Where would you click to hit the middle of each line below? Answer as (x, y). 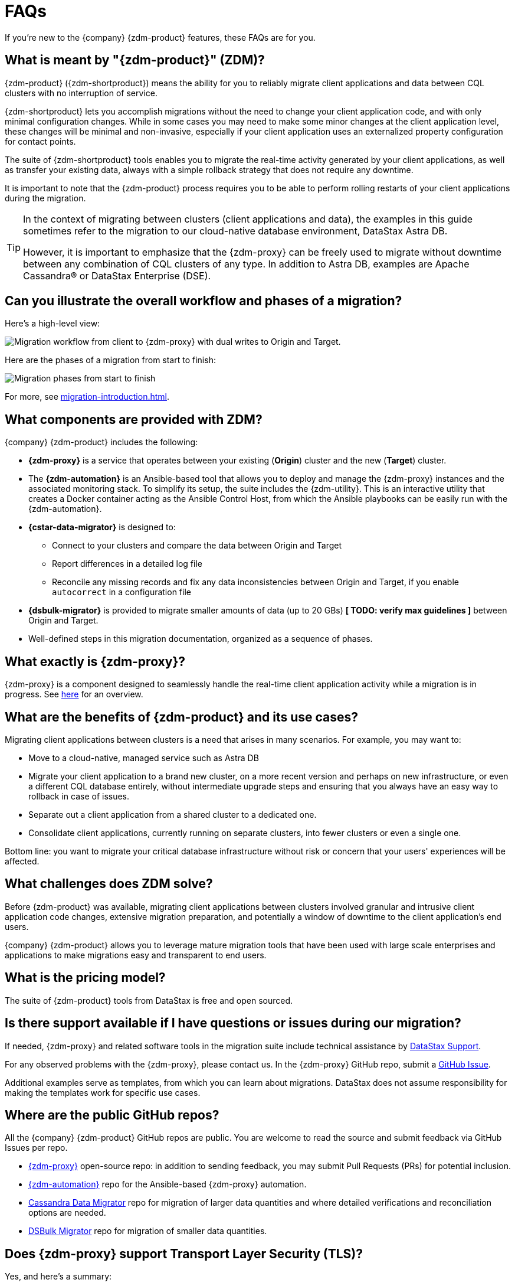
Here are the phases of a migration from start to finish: (110, 360)
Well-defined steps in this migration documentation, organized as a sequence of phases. (201, 639)
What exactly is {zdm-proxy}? (95, 661)
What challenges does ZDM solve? (109, 884)
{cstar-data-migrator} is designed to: (102, 527)
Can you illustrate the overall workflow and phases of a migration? (204, 301)
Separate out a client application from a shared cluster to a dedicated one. (173, 814)
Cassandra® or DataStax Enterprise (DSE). (117, 275)
